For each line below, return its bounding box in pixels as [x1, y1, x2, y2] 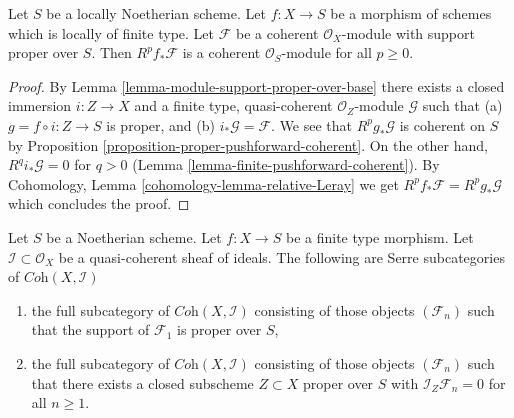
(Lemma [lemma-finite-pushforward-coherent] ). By [132, 154, 440, 175]
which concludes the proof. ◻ [8, 193, 190, 214]
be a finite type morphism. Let [285, 226, 474, 247]
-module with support [341, 22, 475, 43]
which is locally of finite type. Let [8, 22, 214, 43]
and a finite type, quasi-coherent [134, 95, 333, 116]
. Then [91, 42, 132, 63]
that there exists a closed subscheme [31, 372, 254, 393]
